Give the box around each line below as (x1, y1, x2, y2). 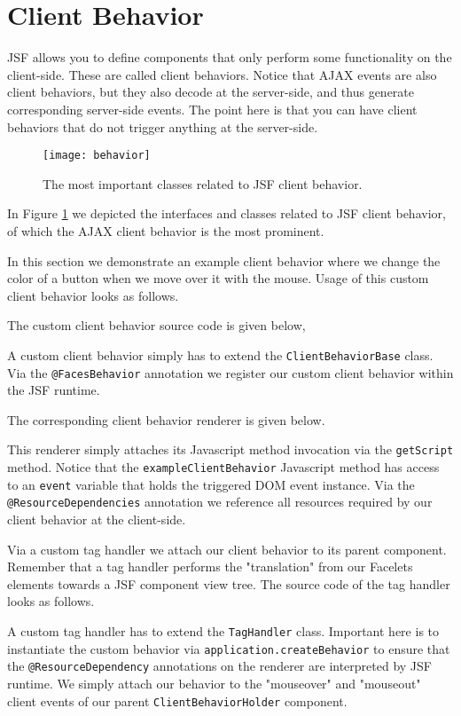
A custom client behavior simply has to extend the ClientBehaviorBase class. (7, 345, 434, 364)
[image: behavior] (43, 149, 151, 162)
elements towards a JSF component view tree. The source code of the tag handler (7, 574, 450, 593)
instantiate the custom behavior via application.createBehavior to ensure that (7, 639, 450, 657)
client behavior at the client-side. (7, 510, 186, 529)
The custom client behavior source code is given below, (7, 316, 306, 334)
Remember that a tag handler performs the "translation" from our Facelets (7, 557, 413, 576)
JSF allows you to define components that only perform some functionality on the (7, 48, 452, 67)
